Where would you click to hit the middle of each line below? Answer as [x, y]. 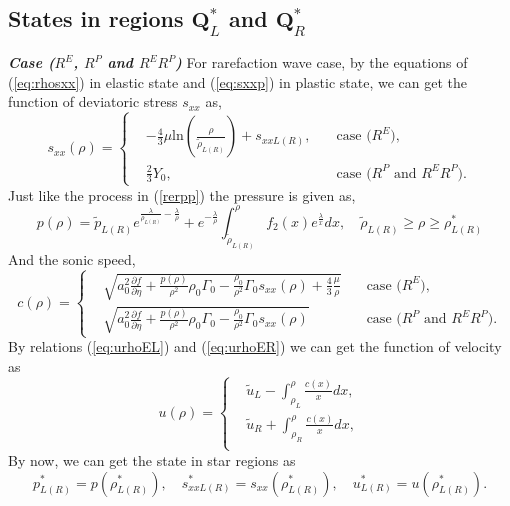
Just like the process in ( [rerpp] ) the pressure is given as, [182, 194]
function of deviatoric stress [93, 101]
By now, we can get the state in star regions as [152, 459]
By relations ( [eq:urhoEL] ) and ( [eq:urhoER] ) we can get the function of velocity [255, 346]
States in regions [96, 18]
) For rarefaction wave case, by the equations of [321, 62]
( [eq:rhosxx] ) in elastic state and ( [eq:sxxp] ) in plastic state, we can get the [237, 81]
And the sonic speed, [72, 258]
